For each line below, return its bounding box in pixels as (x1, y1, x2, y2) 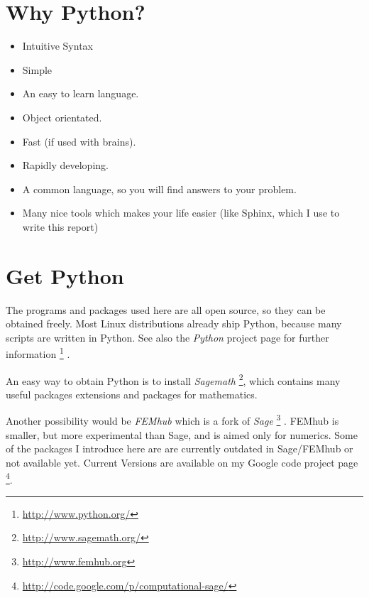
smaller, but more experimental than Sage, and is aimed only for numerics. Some (6, 427, 358, 442)
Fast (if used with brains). (22, 134, 136, 148)
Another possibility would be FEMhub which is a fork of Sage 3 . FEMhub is (6, 411, 339, 428)
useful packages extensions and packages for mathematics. (6, 386, 258, 401)
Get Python (6, 261, 124, 290)
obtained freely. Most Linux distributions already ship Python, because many (6, 316, 342, 331)
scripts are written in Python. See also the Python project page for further (6, 330, 329, 344)
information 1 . (6, 344, 70, 361)
